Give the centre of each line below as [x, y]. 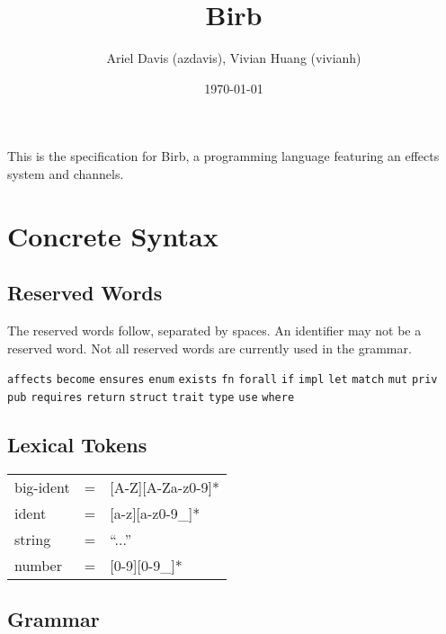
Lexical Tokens [77, 444]
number [38, 565]
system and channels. [66, 173]
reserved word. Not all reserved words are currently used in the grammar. [210, 348]
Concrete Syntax [113, 235]
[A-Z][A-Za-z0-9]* [165, 487]
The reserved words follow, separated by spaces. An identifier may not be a [214, 330]
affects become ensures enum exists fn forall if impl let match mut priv [223, 380]
